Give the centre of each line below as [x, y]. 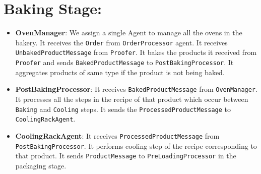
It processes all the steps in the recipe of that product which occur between [132, 99]
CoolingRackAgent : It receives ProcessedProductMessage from [117, 135]
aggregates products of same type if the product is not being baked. [120, 72]
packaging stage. [41, 165]
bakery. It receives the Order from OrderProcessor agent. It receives [121, 42]
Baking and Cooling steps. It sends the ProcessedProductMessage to [123, 109]
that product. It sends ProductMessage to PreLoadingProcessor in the [126, 156]
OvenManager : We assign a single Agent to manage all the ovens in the [129, 33]
